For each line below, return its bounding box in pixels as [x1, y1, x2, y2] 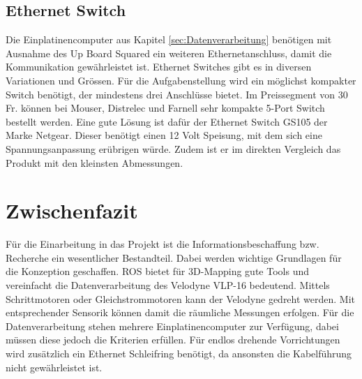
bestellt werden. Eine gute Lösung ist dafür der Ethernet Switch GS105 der [6, 114, 328, 128]
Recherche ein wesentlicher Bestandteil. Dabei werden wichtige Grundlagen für [6, 250, 342, 265]
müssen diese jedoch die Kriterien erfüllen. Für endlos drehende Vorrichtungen [6, 332, 340, 347]
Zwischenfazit [6, 196, 138, 225]
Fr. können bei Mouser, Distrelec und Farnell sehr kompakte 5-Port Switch [6, 101, 325, 115]
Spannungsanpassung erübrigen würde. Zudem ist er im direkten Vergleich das [6, 141, 341, 156]
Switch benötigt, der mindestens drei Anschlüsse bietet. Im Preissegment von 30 [6, 87, 348, 101]
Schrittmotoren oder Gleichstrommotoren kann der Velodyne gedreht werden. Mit [6, 291, 356, 306]
